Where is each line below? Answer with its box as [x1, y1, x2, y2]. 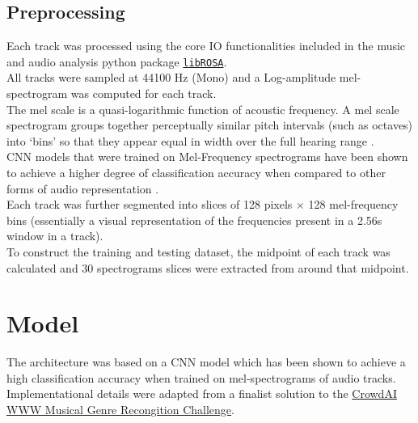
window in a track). [6, 227, 103, 244]
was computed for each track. [70, 85, 217, 102]
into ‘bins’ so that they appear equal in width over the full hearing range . [6, 132, 374, 149]
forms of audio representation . [6, 180, 159, 197]
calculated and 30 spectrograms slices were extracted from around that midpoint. [6, 259, 409, 276]
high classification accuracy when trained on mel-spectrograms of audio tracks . [6, 369, 396, 386]
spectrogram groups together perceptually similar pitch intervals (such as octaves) [6, 116, 413, 133]
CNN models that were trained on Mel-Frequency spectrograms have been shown [6, 148, 408, 165]
